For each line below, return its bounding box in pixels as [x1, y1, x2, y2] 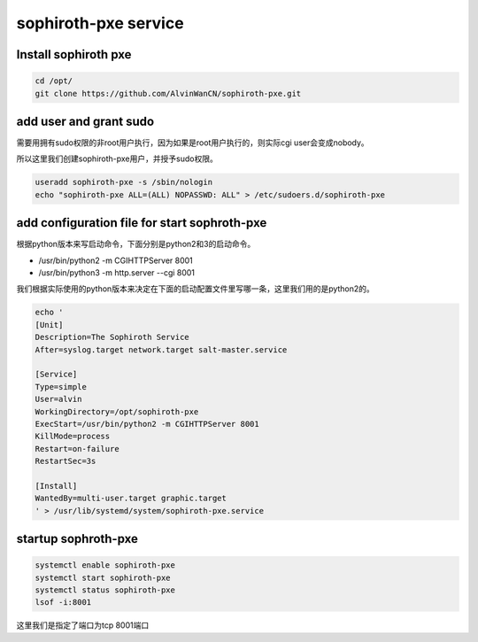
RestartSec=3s [35, 456, 96, 467]
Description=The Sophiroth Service [35, 332, 189, 343]
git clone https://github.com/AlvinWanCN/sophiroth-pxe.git [35, 89, 302, 98]
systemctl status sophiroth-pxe [35, 585, 176, 595]
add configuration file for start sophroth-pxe [16, 215, 267, 230]
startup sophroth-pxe [16, 531, 139, 546]
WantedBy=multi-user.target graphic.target [35, 493, 227, 504]
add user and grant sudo [16, 113, 155, 128]
